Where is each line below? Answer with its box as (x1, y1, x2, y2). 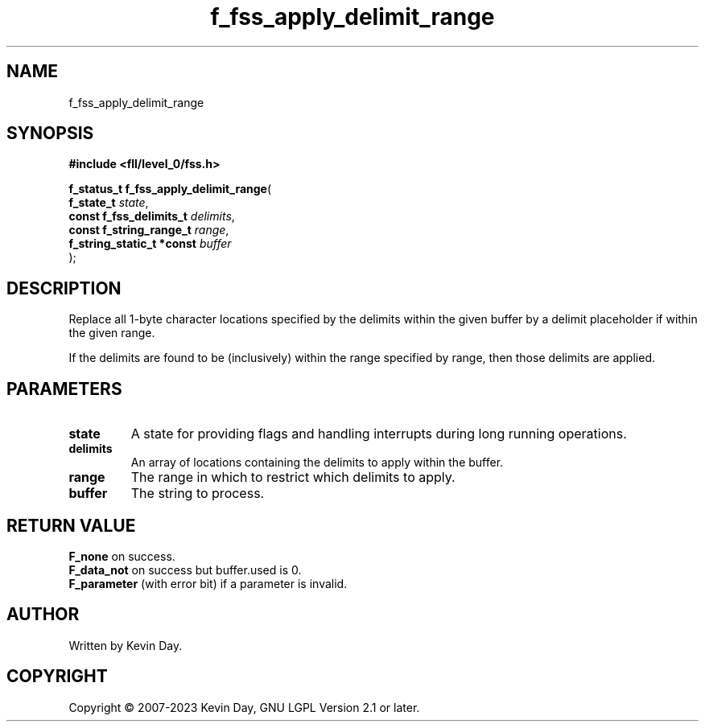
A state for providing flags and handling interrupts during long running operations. (130, 426, 627, 442)
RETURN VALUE (6, 515, 136, 536)
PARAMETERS (6, 378, 122, 399)
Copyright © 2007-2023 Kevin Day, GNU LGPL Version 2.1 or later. (68, 700, 420, 714)
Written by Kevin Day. (68, 638, 183, 652)
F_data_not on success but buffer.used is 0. (68, 562, 302, 577)
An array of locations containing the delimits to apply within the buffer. (130, 455, 504, 470)
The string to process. (130, 485, 265, 502)
